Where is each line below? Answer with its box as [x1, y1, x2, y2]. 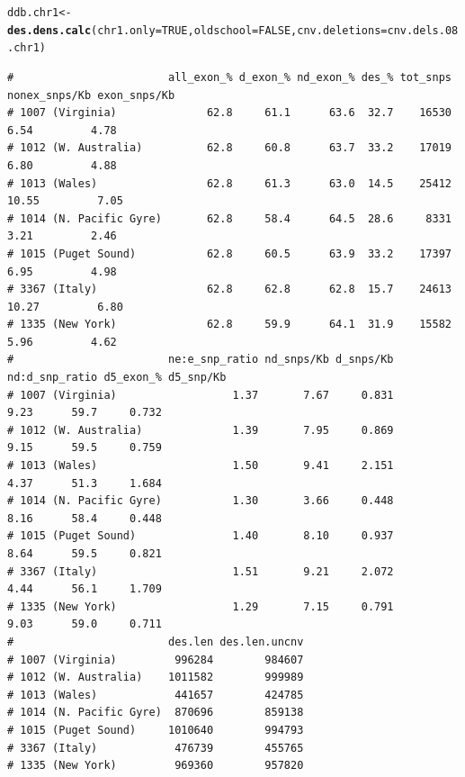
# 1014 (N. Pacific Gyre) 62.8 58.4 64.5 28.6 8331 [7, 212, 452, 225]
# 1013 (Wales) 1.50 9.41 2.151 [7, 459, 394, 473]
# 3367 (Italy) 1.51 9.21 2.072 [7, 565, 394, 578]
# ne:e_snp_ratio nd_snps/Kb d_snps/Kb [7, 353, 394, 366]
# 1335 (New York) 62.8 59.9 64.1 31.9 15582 [7, 318, 452, 331]
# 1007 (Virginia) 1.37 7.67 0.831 [7, 388, 394, 402]
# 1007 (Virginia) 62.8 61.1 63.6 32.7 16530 [7, 106, 452, 120]
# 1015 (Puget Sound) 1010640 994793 [7, 723, 304, 736]
